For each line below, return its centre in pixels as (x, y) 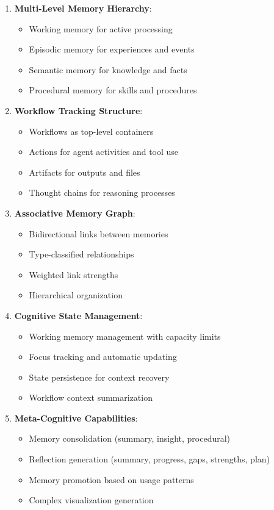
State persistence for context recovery (99, 377)
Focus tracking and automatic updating (103, 357)
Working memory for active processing (101, 28)
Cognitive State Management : (78, 315)
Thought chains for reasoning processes (102, 192)
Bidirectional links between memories (99, 233)
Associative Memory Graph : (75, 213)
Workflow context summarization (91, 397)
